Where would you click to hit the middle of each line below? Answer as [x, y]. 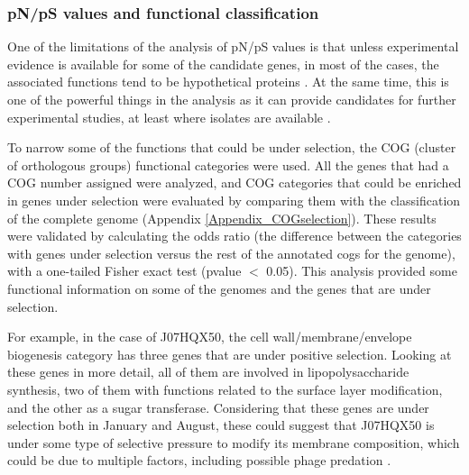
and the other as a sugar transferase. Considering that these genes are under [218, 407]
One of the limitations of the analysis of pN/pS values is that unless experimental [233, 46]
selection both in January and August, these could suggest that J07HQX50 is [221, 425]
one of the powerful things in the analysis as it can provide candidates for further [232, 99]
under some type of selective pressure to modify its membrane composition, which [234, 442]
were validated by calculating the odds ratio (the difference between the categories [234, 236]
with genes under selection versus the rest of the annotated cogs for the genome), [231, 253]
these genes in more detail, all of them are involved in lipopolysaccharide [208, 372]
